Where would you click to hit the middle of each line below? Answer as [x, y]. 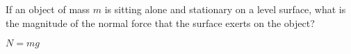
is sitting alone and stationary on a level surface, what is [225, 9]
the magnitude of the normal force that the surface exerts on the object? [160, 22]
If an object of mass [48, 9]
